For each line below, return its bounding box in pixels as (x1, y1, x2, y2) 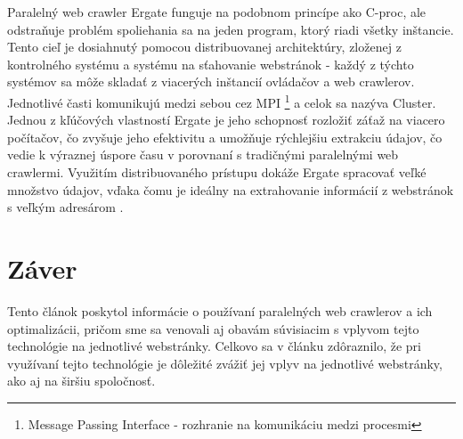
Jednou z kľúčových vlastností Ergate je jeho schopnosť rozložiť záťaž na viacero (7, 110, 445, 129)
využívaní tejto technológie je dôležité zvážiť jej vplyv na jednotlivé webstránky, (7, 354, 443, 372)
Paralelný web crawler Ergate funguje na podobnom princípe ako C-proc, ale (7, 3, 426, 20)
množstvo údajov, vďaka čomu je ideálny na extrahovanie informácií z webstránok (7, 180, 454, 199)
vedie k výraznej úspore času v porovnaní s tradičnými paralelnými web (7, 145, 399, 164)
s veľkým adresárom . (7, 198, 124, 216)
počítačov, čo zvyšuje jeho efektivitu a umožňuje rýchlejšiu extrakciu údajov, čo (7, 127, 443, 146)
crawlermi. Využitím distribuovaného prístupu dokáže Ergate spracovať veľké (7, 163, 426, 181)
